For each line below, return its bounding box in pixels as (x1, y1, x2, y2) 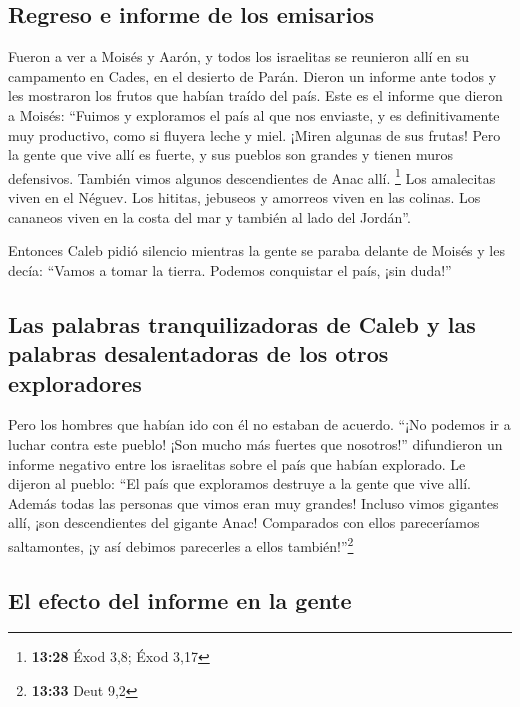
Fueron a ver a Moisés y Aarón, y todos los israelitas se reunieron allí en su (8, 46, 470, 67)
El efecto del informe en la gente (8, 584, 352, 615)
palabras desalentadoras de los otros (8, 338, 389, 369)
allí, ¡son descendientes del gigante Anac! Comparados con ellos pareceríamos (8, 512, 480, 533)
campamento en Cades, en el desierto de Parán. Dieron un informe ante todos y (8, 65, 497, 86)
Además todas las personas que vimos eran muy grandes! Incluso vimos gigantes (8, 492, 499, 513)
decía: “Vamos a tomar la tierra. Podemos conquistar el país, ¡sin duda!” (8, 259, 452, 280)
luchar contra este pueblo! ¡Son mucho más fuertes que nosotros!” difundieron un (8, 433, 503, 454)
